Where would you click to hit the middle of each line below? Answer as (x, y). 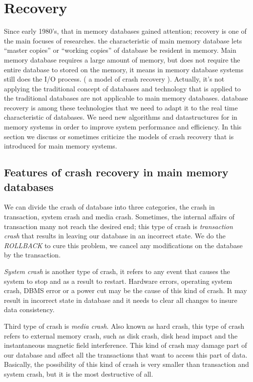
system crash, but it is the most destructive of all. (79, 373)
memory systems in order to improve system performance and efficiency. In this (123, 127)
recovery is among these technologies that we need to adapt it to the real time (121, 107)
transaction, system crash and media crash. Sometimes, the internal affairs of (119, 217)
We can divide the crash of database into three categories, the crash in (109, 207)
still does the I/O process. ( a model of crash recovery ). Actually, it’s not (114, 79)
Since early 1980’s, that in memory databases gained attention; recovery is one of (125, 31)
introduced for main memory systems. (61, 146)
